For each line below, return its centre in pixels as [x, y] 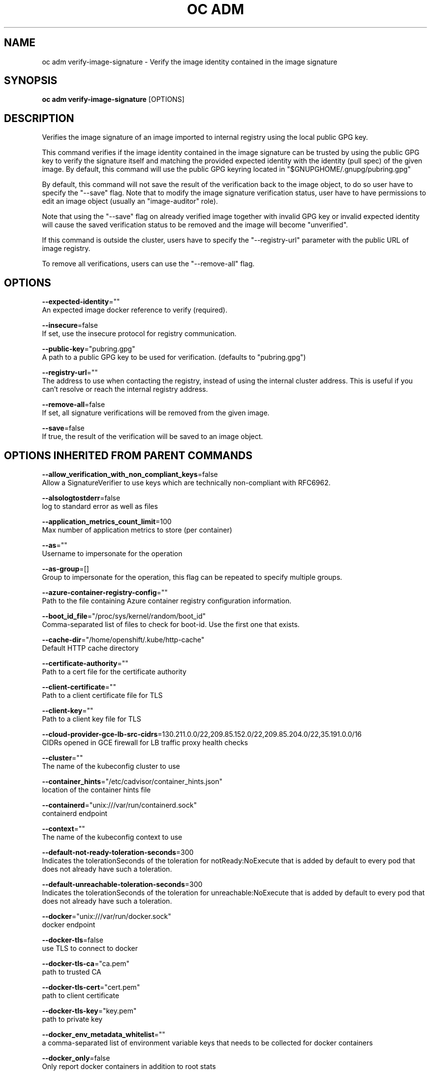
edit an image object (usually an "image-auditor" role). [130, 201]
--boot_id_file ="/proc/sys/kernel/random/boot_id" [124, 616]
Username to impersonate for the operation [112, 553]
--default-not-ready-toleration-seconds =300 [118, 852]
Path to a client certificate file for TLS [102, 695]
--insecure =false [70, 325]
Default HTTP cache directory [90, 648]
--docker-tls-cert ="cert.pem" [91, 987]
